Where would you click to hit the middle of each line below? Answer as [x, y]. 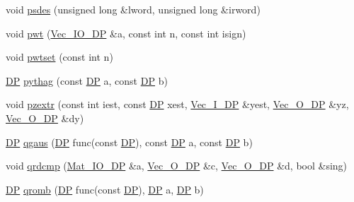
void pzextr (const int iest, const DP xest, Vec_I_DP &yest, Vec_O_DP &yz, [177, 104]
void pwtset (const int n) [59, 57]
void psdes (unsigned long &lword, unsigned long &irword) [133, 9]
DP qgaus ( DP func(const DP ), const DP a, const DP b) [129, 142]
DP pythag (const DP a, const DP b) [87, 80]
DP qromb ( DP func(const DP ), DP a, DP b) [105, 189]
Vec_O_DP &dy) [45, 118]
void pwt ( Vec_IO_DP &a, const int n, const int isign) [126, 33]
